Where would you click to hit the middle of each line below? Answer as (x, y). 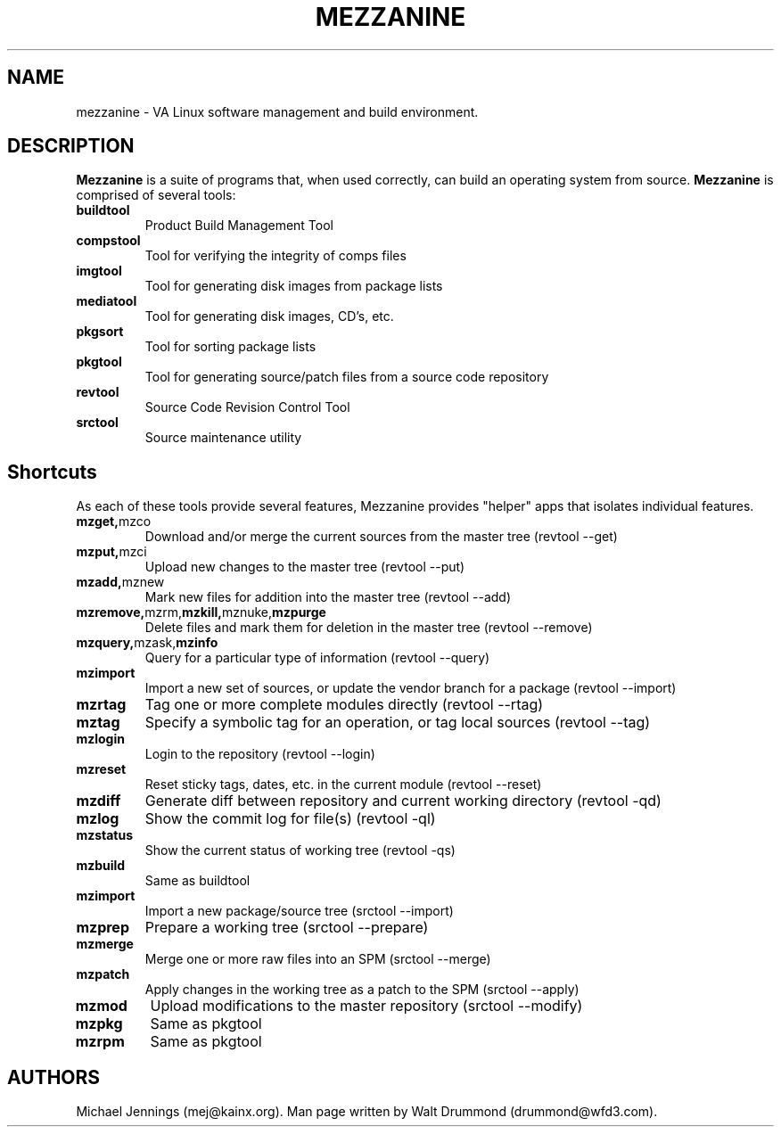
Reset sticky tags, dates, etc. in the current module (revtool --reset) (343, 785)
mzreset (101, 769)
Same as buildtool (197, 881)
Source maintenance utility (223, 438)
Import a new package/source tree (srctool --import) (299, 911)
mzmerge (105, 944)
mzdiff (99, 801)
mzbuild (101, 866)
